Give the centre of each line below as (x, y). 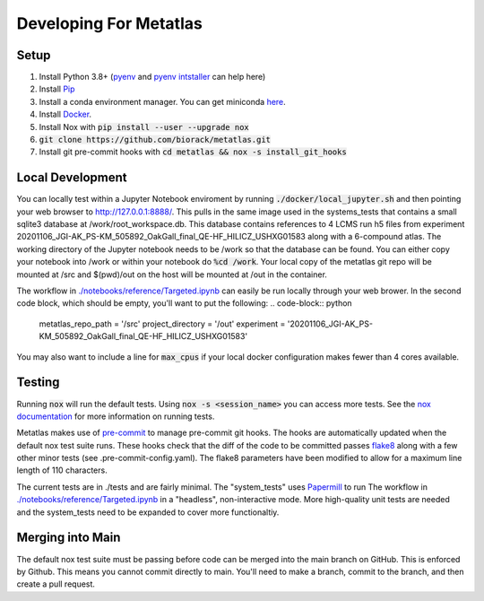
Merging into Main (69, 538)
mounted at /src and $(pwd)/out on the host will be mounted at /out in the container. (172, 274)
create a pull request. (56, 584)
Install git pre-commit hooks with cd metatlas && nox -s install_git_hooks (193, 152)
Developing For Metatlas (110, 23)
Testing (38, 383)
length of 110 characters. (62, 470)
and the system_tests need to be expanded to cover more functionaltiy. (148, 512)
